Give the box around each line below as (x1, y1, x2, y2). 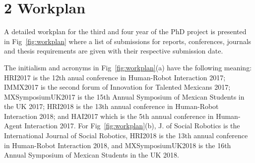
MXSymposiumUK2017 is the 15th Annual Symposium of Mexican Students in (4, 91, 245, 102)
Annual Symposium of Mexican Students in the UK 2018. (4, 150, 179, 160)
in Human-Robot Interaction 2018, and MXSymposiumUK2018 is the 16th (4, 140, 231, 150)
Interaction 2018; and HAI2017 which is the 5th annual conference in (4, 110, 214, 121)
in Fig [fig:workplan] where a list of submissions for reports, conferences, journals (4, 36, 252, 46)
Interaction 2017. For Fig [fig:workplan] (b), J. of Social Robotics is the (24, 120, 240, 131)
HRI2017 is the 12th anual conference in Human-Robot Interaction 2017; (4, 72, 226, 82)
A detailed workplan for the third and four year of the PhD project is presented (4, 26, 247, 37)
